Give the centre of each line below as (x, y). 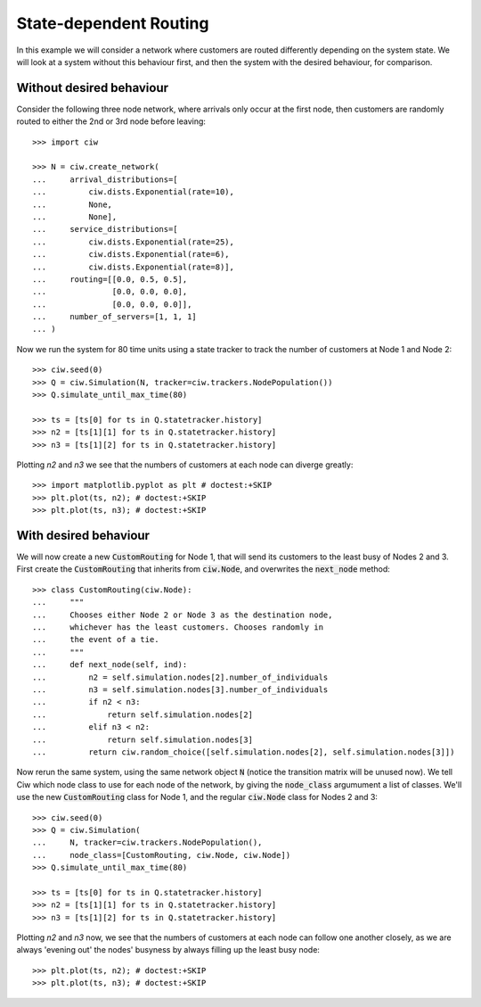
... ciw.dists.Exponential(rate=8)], (134, 267)
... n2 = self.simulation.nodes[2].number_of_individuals (180, 677)
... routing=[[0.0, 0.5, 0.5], (110, 279)
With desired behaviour (83, 535)
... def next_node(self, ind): (110, 665)
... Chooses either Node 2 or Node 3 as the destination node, (183, 615)
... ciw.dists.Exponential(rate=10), (134, 192)
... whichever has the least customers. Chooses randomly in (178, 627)
